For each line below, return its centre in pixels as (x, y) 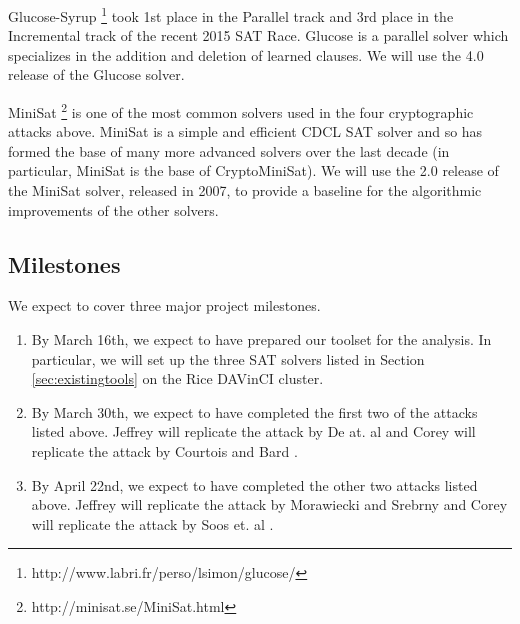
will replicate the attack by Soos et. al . (152, 523)
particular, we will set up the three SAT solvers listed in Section (228, 358)
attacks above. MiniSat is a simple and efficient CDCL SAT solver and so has (245, 131)
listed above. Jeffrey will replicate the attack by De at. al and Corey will (253, 431)
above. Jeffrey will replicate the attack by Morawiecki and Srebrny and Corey (269, 504)
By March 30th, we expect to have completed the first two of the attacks (254, 411)
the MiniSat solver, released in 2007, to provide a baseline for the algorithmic (245, 190)
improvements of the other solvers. (113, 209)
